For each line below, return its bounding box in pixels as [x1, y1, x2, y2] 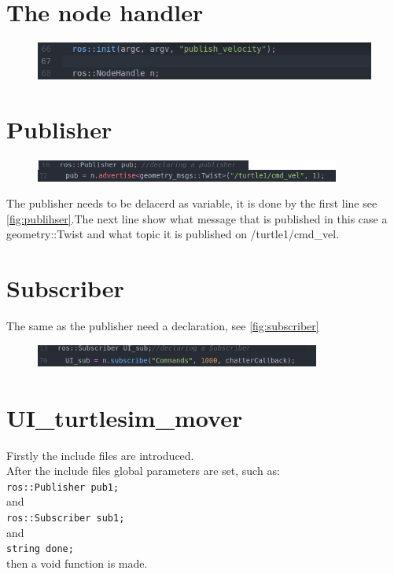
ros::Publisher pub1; [6, 481, 120, 493]
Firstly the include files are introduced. [6, 447, 194, 463]
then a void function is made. [6, 554, 148, 571]
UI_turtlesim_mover [6, 401, 243, 433]
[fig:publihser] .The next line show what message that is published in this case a [6, 210, 388, 226]
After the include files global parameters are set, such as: [6, 462, 280, 479]
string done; [6, 543, 74, 555]
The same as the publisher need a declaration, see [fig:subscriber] [6, 318, 319, 334]
